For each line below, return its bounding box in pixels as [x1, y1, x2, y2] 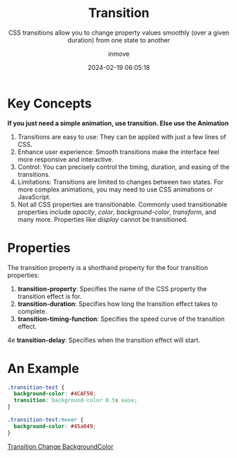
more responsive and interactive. [17, 155, 114, 163]
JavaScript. [17, 192, 52, 201]
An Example [7, 360, 79, 376]
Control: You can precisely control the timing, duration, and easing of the [17, 163, 230, 171]
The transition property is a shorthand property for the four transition [7, 263, 209, 271]
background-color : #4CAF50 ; [13, 390, 97, 397]
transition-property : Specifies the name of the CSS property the [17, 284, 207, 293]
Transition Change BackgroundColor [7, 442, 114, 450]
